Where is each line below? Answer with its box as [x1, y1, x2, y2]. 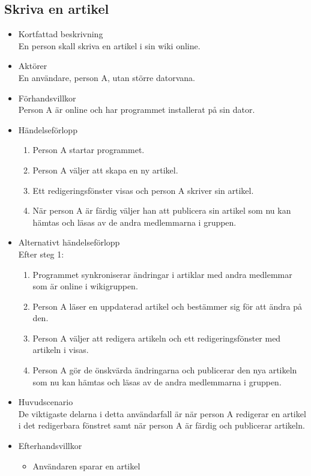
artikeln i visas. [32, 343, 89, 356]
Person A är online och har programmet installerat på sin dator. [18, 103, 255, 116]
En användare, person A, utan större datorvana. [18, 71, 195, 83]
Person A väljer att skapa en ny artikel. [32, 163, 178, 176]
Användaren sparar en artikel [32, 459, 140, 472]
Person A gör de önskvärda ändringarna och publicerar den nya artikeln [32, 364, 297, 376]
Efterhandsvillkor [18, 439, 82, 452]
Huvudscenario [18, 396, 73, 408]
